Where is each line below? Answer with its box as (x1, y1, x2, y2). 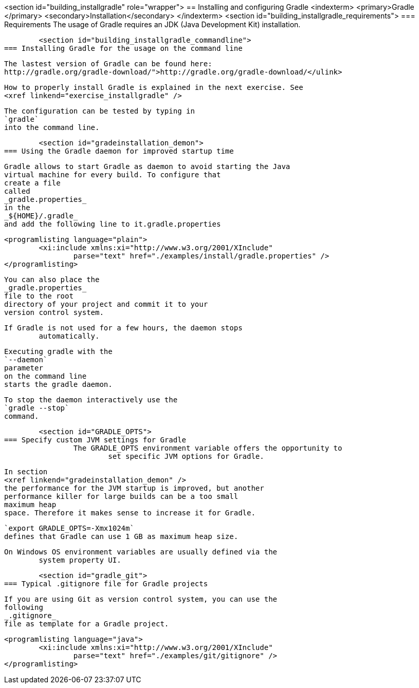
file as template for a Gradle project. (4, 620, 169, 628)
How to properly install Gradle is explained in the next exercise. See (4, 83, 303, 91)
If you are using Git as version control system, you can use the (4, 595, 278, 603)
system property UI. (39, 556, 121, 564)
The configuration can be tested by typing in (4, 107, 195, 115)
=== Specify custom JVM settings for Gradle (4, 436, 187, 444)
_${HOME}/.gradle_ (4, 212, 78, 220)
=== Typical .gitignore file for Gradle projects (4, 580, 208, 588)
